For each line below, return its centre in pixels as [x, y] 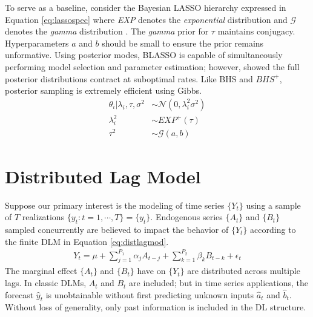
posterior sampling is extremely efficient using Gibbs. [103, 90]
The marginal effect [41, 271]
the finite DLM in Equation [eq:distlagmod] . [87, 241]
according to [273, 229]
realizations [43, 217]
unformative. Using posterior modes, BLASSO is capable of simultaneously [144, 55]
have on [151, 271]
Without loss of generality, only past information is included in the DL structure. [156, 307]
